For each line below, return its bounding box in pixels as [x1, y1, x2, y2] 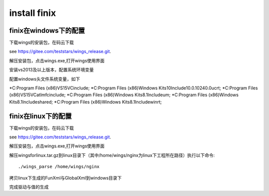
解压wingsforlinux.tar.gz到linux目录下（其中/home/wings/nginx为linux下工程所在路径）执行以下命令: [9, 152, 215, 158]
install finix [9, 7, 56, 18]
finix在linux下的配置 [9, 112, 72, 120]
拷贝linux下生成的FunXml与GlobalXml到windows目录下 [9, 175, 122, 181]
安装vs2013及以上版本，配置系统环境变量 [9, 67, 94, 73]
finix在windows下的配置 [9, 26, 85, 35]
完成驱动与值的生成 [9, 184, 49, 190]
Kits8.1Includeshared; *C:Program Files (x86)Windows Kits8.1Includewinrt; [9, 99, 162, 105]
